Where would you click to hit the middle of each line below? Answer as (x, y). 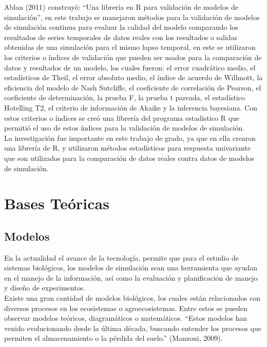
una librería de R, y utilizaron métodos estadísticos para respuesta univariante (128, 148)
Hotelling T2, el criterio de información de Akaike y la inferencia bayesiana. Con (131, 107)
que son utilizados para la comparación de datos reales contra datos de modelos (129, 158)
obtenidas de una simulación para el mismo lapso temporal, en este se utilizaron (130, 47)
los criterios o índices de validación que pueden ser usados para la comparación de (133, 57)
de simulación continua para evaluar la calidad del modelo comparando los (121, 27)
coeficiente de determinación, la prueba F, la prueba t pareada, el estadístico (125, 97)
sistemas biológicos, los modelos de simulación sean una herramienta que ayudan (131, 268)
